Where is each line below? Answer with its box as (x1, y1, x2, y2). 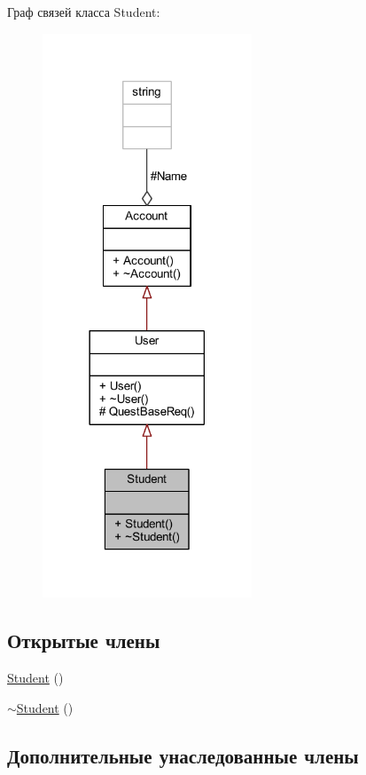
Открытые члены (7, 627, 160, 654)
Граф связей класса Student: (7, 3, 160, 20)
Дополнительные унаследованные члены (7, 741, 359, 769)
